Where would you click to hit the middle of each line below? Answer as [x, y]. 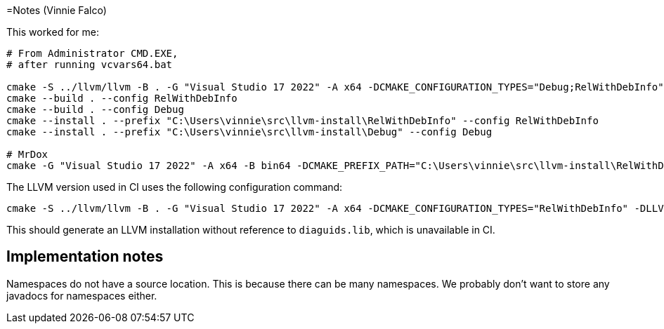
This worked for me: [53, 32]
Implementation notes [85, 257]
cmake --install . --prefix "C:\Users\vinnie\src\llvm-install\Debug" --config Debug [249, 132]
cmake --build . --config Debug [95, 109]
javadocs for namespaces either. [82, 295]
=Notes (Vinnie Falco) [57, 10]
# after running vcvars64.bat [90, 65]
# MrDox [27, 154]
